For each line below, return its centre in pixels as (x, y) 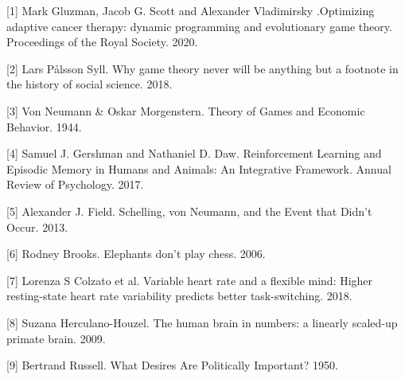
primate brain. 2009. (56, 338)
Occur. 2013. (37, 227)
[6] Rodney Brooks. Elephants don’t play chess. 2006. (136, 254)
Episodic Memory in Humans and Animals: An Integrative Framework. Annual (199, 168)
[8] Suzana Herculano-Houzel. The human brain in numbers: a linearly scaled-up (202, 322)
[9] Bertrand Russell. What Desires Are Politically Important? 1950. (173, 365)
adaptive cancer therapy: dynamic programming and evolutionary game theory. (199, 26)
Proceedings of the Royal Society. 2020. (102, 42)
